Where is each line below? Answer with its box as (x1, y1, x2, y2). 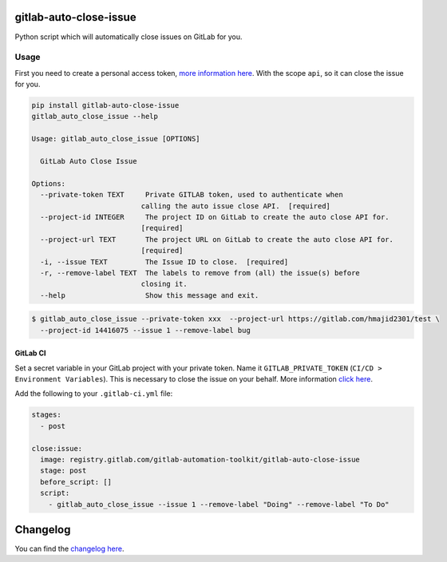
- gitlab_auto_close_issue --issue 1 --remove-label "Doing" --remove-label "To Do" (48, 500, 390, 509)
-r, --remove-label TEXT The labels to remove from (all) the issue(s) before (40, 268, 361, 277)
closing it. (140, 279, 188, 289)
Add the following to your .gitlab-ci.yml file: (14, 389, 173, 398)
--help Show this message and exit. (40, 291, 259, 299)
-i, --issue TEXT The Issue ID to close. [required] (40, 257, 289, 267)
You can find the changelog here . (14, 544, 125, 554)
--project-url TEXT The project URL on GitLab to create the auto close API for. (40, 235, 394, 243)
